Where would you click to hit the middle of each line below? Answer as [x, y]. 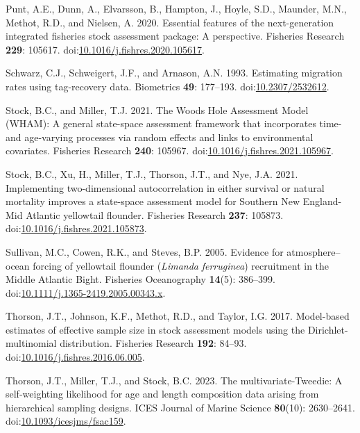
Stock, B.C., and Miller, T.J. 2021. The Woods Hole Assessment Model [157, 109]
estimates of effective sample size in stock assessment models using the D [161, 329]
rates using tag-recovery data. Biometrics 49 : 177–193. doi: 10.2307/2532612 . [168, 86]
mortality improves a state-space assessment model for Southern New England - [174, 201]
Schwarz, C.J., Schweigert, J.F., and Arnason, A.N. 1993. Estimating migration [174, 73]
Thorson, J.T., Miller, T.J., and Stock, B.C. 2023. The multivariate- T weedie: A [174, 380]
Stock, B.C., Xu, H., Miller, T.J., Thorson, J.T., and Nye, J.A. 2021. [152, 173]
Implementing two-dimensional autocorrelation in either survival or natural [165, 187]
